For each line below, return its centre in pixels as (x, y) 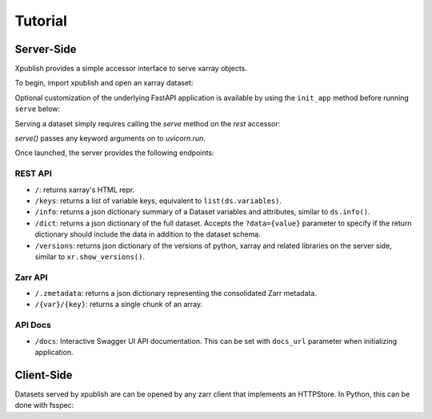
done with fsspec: (44, 405)
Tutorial (41, 21)
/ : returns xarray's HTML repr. (85, 190)
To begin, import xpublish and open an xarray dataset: (104, 83)
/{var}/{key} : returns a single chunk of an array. (119, 305)
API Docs (33, 325)
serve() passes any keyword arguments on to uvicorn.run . (110, 138)
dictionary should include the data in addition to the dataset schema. (148, 234)
